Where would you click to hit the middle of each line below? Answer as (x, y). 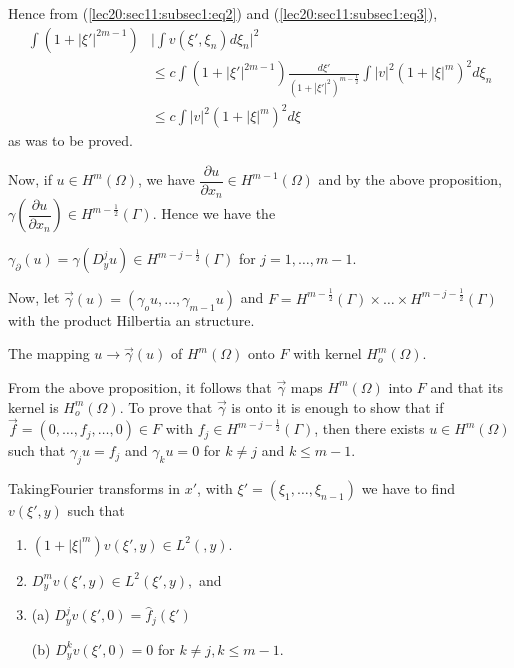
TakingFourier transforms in (94, 488)
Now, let (34, 297)
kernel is (33, 406)
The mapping (49, 353)
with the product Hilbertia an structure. (131, 319)
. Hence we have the (214, 213)
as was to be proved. (71, 140)
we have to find (408, 488)
